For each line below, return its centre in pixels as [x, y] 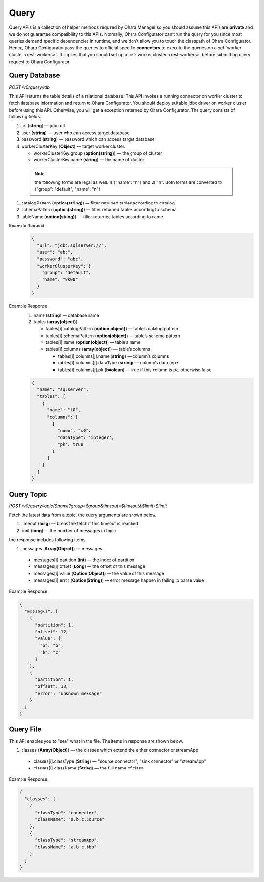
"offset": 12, [52, 632]
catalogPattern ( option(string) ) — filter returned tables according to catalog [98, 203]
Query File [25, 730]
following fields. [25, 116]
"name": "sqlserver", [63, 390]
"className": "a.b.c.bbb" [66, 847]
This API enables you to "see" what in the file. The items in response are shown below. [96, 741]
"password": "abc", [60, 259]
